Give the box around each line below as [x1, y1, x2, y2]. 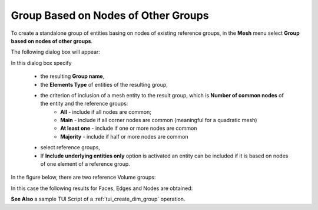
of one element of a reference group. [40, 160, 131, 168]
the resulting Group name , [40, 73, 105, 80]
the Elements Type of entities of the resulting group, [40, 81, 168, 88]
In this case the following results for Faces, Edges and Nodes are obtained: [11, 185, 193, 192]
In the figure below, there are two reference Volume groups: [11, 174, 156, 181]
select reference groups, [40, 144, 100, 151]
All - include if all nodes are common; [60, 108, 151, 115]
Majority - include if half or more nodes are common [60, 133, 188, 140]
